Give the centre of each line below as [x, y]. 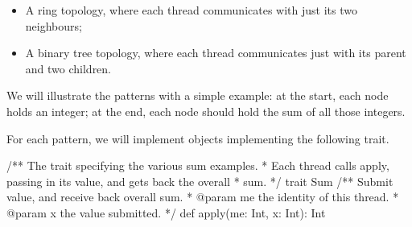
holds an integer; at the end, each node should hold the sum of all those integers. [206, 111]
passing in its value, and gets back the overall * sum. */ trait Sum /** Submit [200, 181]
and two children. [68, 68]
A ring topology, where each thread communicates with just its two [191, 10]
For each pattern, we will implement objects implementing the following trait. [198, 138]
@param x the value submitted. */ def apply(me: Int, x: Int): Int [166, 212]
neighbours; [54, 25]
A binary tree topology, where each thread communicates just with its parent [216, 53]
